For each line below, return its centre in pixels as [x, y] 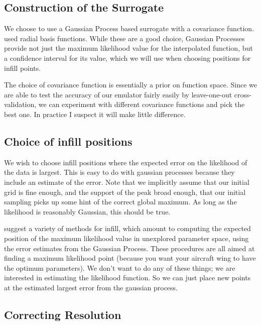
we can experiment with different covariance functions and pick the [142, 104]
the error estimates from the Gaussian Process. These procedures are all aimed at [129, 248]
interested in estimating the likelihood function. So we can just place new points [127, 278]
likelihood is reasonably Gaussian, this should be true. [87, 211]
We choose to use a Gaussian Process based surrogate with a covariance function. [129, 28]
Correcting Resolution [63, 314]
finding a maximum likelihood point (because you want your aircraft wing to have [130, 258]
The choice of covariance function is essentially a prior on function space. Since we [130, 85]
